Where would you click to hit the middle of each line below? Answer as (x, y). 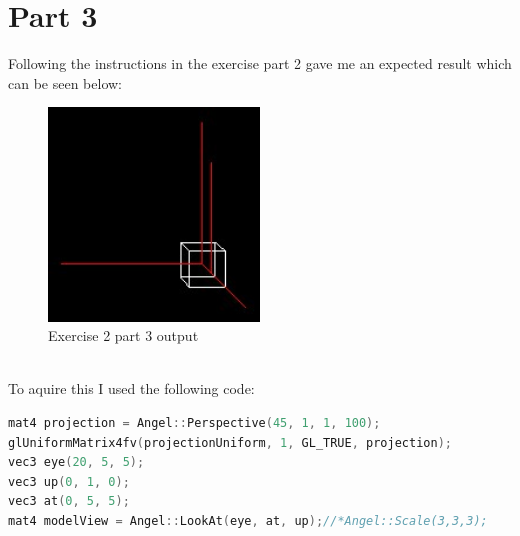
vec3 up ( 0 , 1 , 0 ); (69, 481)
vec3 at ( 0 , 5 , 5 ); (69, 501)
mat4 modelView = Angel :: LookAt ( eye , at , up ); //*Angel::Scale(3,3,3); (248, 520)
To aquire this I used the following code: (131, 388)
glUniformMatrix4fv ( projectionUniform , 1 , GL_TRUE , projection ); (230, 442)
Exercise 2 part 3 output (123, 335)
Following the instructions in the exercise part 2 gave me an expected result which (260, 63)
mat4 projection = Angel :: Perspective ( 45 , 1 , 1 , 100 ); (194, 423)
